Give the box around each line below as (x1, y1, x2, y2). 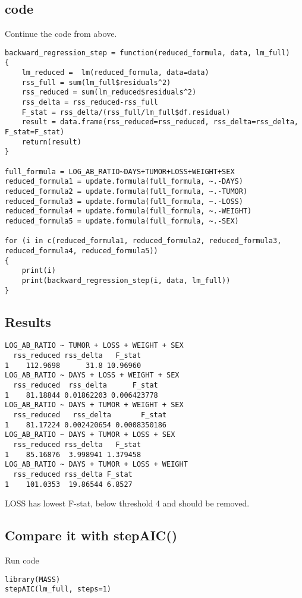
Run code (5, 554, 39, 566)
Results (5, 312, 51, 331)
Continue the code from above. (5, 27, 117, 40)
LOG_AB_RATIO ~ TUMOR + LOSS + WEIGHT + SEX (5, 341, 184, 350)
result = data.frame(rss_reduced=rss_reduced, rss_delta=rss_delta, (21, 118, 298, 127)
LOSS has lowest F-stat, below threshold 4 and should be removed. (5, 497, 250, 509)
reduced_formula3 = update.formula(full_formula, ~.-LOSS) (5, 197, 243, 206)
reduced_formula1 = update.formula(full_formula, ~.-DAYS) (5, 177, 243, 186)
